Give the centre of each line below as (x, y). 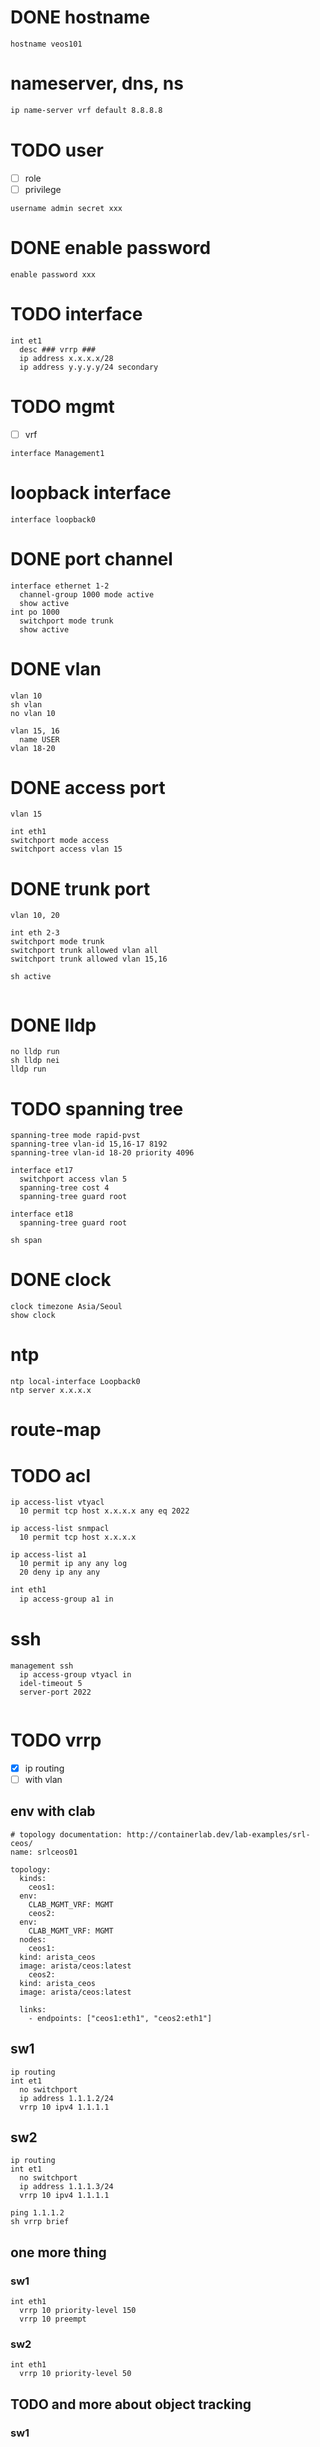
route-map (56, 1430)
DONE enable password (111, 248)
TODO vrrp (56, 1740)
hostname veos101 (46, 44)
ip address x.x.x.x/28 (66, 358)
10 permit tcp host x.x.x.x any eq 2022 (104, 1511)
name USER (39, 739)
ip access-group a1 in (66, 1599)
